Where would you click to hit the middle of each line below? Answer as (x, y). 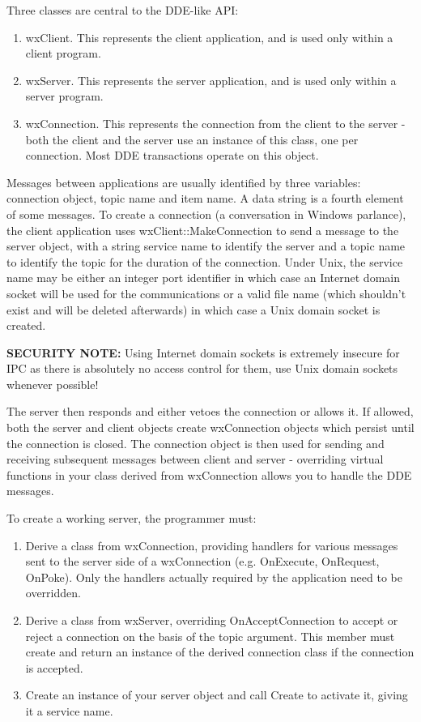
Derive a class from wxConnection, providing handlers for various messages (212, 545)
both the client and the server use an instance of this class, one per (192, 139)
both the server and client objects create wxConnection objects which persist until (210, 427)
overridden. (53, 593)
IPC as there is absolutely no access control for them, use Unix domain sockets (202, 368)
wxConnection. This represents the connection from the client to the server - (215, 123)
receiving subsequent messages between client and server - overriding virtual (195, 459)
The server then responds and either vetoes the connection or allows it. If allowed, (210, 411)
